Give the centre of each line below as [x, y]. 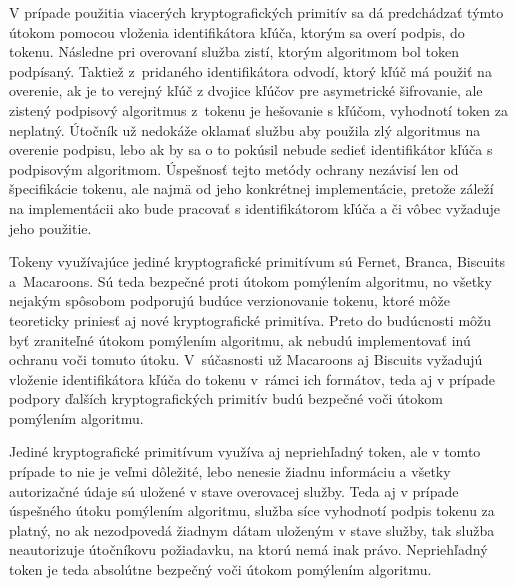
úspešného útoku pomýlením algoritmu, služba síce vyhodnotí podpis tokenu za [252, 510]
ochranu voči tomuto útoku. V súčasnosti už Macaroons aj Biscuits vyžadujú [246, 359]
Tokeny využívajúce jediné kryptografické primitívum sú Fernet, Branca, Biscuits [257, 261]
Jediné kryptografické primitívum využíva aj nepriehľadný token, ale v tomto [245, 451]
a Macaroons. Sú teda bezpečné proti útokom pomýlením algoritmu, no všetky [250, 280]
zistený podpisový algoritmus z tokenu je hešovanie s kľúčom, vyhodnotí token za [258, 109]
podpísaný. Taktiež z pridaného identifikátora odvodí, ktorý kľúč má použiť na [250, 70]
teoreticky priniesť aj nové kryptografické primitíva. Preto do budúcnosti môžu [250, 319]
